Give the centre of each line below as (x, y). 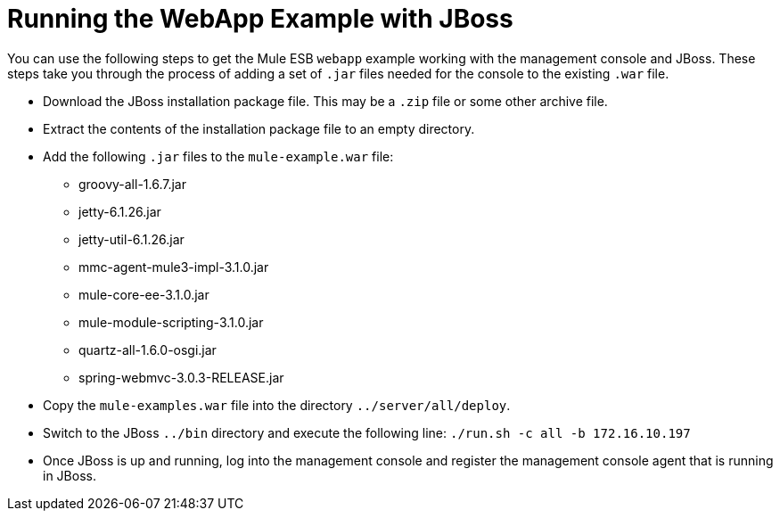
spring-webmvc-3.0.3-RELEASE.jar (181, 377)
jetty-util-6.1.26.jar (131, 239)
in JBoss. (70, 475)
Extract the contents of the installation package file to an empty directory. (259, 128)
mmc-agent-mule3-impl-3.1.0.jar (174, 267)
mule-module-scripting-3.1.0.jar (171, 322)
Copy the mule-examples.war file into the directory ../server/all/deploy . (277, 405)
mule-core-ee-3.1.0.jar (144, 294)
